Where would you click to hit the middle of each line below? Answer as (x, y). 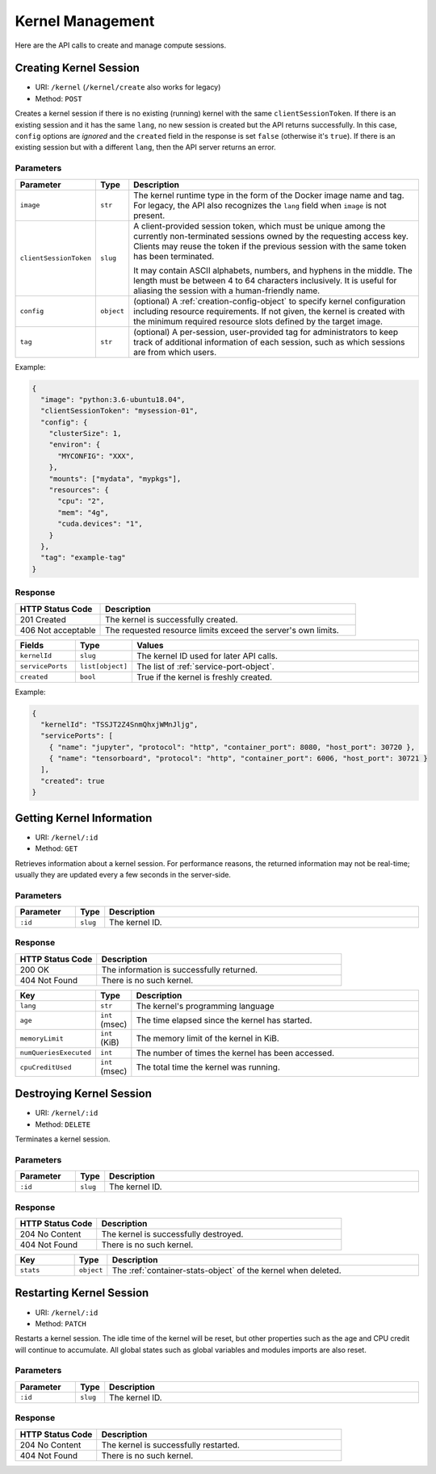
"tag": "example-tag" (84, 558)
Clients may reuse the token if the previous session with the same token (270, 246)
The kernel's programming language (205, 1006)
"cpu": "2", (81, 501)
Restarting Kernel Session (82, 1293)
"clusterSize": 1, (85, 433)
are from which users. (175, 352)
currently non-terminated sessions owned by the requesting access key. (271, 236)
